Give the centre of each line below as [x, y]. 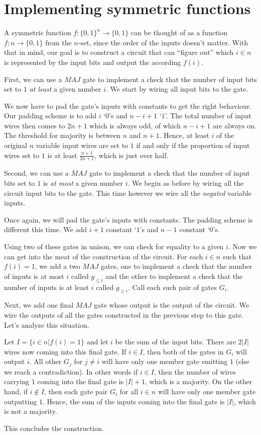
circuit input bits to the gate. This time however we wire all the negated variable [128, 193]
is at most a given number [83, 183]
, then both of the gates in [183, 351]
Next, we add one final [39, 305]
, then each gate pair [76, 391]
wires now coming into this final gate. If [65, 351]
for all [129, 391]
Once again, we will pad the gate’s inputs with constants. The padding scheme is [128, 219]
